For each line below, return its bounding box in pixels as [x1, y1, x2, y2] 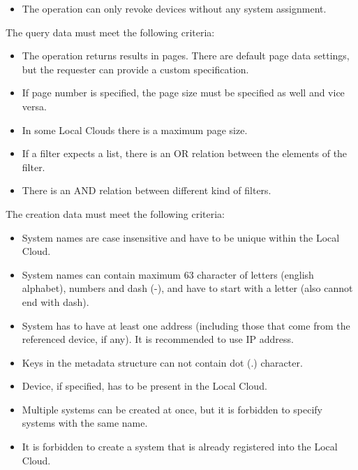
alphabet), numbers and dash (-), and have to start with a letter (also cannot [22, 281, 353, 295]
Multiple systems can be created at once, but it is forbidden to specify [22, 402, 322, 416]
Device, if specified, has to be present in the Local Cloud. [22, 379, 267, 393]
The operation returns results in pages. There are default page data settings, [22, 48, 350, 63]
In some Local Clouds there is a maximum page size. [22, 122, 248, 137]
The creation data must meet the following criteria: [6, 206, 225, 221]
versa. [22, 98, 47, 113]
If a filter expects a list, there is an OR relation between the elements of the [22, 146, 348, 161]
